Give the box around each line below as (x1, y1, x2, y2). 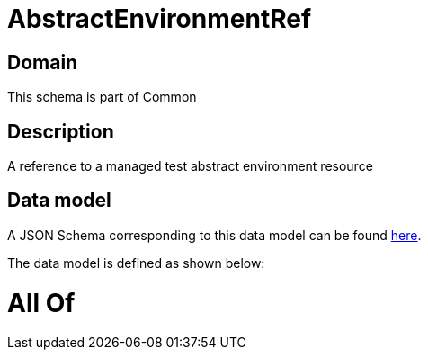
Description (7, 120, 114, 143)
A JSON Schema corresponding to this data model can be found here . (7, 227, 422, 243)
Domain (7, 50, 78, 74)
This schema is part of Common (7, 89, 197, 105)
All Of (7, 287, 76, 318)
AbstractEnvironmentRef (7, 4, 312, 34)
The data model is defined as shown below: (7, 254, 265, 271)
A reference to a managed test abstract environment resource (7, 158, 373, 174)
